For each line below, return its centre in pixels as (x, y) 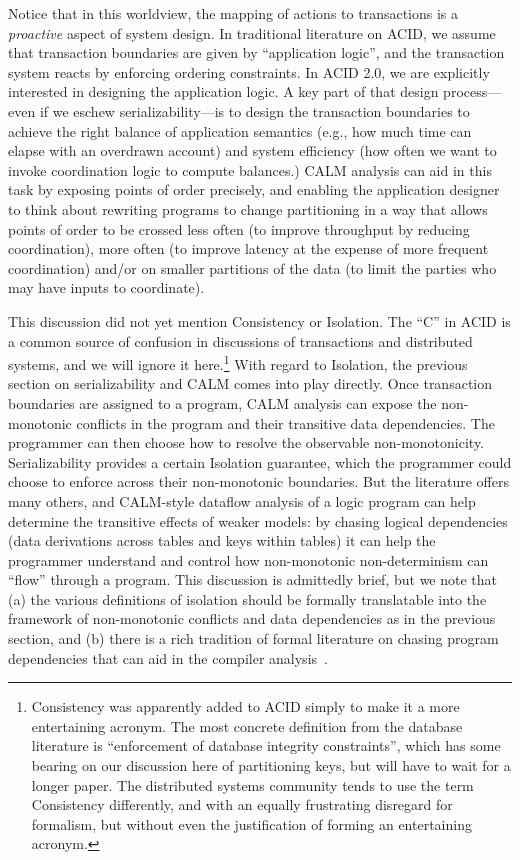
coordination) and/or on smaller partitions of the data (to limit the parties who (252, 267)
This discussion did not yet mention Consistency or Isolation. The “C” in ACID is (259, 320)
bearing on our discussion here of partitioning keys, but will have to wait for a (271, 765)
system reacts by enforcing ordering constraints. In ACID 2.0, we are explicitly (249, 71)
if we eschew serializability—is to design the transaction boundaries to (254, 110)
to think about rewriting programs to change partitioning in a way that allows (248, 208)
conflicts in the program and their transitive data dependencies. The (285, 422)
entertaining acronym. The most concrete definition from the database (247, 725)
